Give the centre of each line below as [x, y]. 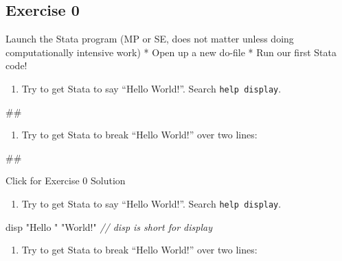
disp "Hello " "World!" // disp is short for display [109, 226]
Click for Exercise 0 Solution [66, 181]
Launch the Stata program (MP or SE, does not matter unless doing [150, 39]
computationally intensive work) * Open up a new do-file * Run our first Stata [171, 52]
